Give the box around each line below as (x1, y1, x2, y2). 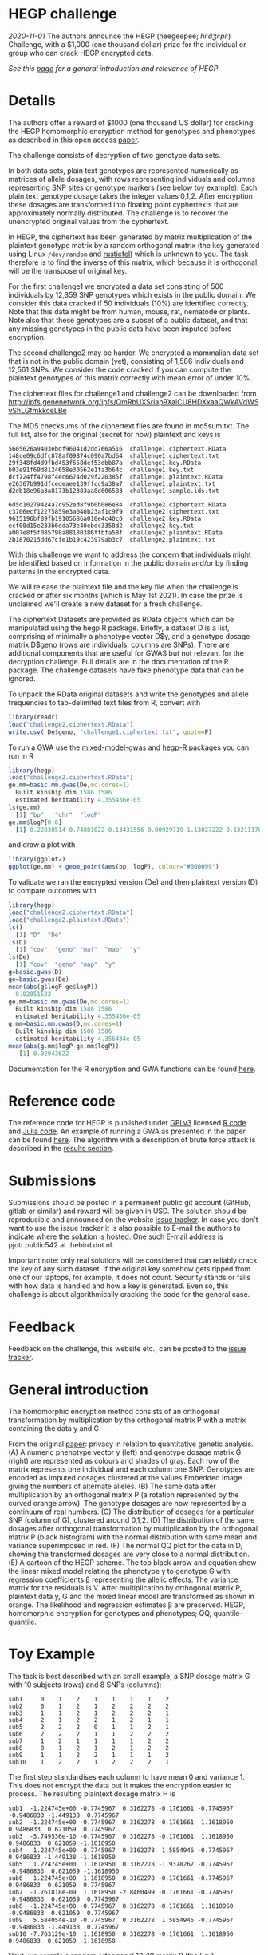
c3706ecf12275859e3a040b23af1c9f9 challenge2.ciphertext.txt (8, 507, 219, 515)
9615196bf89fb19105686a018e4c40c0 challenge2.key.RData (8, 514, 202, 522)
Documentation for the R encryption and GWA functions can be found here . (8, 1064, 256, 1074)
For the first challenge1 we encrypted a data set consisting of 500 (8, 281, 224, 291)
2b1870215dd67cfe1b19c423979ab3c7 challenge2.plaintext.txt (8, 535, 216, 543)
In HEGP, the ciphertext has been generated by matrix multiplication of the (8, 232, 253, 242)
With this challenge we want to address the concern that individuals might (8, 550, 251, 559)
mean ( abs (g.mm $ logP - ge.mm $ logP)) (8, 1042, 120, 1050)
